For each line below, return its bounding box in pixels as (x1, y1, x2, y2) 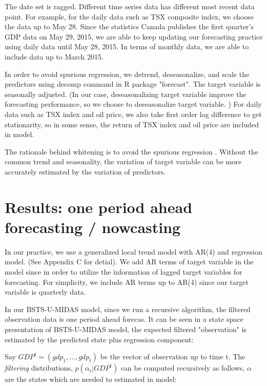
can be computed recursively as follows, (120, 362, 245, 373)
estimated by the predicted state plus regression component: (5, 334, 194, 344)
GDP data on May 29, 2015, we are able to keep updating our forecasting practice (5, 31, 263, 42)
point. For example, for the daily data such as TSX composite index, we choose (5, 11, 254, 22)
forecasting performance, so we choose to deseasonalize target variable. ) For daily (5, 99, 262, 109)
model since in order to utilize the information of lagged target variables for (5, 266, 242, 277)
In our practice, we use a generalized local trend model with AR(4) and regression (5, 246, 262, 257)
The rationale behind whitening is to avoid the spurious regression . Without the (5, 146, 258, 157)
